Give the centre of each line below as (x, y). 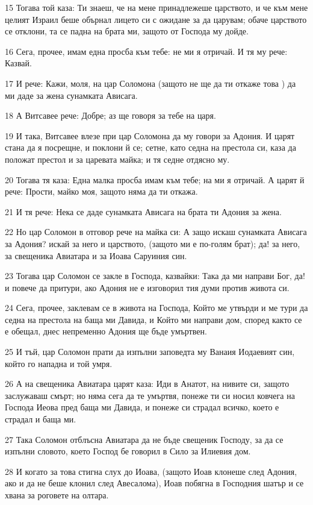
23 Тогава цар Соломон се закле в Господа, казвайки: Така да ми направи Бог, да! (155, 276)
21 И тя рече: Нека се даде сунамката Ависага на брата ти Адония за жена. (143, 211)
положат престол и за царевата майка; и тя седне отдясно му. (117, 159)
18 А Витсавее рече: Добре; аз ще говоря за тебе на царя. (110, 115)
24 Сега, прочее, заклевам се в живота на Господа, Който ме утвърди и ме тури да (156, 308)
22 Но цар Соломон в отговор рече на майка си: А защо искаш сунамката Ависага (156, 232)
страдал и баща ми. (41, 419)
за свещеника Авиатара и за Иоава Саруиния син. (96, 255)
